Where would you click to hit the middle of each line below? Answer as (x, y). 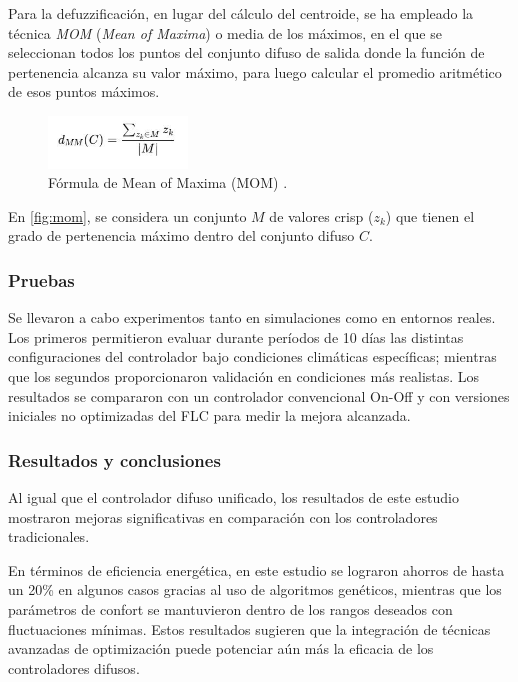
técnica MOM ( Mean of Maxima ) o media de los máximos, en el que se (225, 32)
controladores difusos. (74, 667)
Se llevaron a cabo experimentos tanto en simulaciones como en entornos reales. (252, 317)
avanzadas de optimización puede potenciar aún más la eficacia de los (221, 648)
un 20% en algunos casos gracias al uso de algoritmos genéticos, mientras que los (255, 589)
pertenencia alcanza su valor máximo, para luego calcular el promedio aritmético (255, 71)
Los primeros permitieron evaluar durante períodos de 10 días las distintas (236, 336)
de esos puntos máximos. (84, 91)
